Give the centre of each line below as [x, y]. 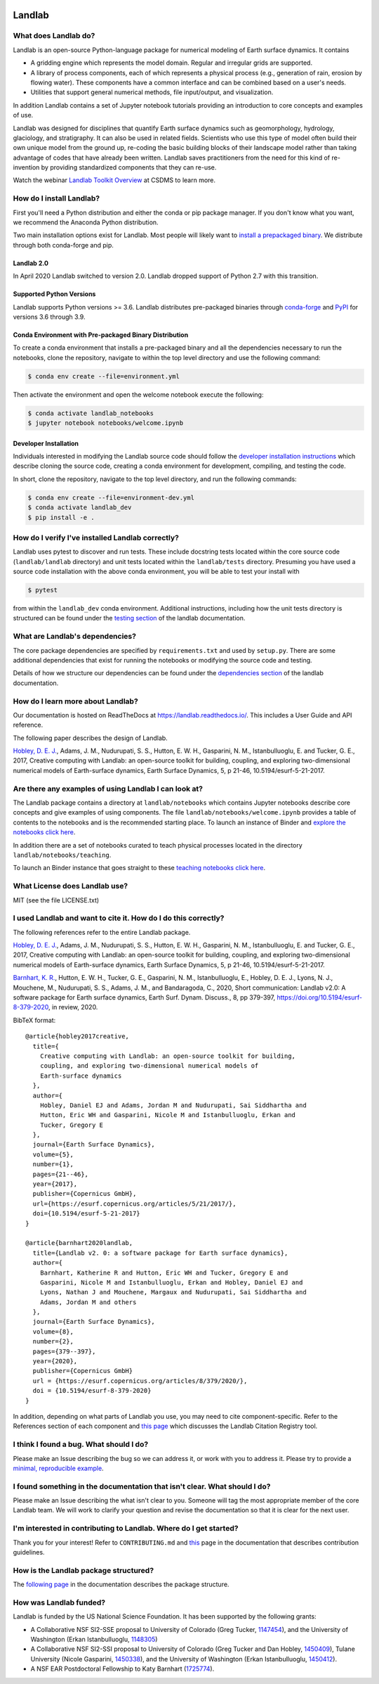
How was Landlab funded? [59, 1602]
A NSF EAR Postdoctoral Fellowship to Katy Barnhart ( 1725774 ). [122, 1669]
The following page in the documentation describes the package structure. [121, 1584]
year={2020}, [55, 1361]
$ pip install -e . [61, 517]
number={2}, [53, 1341]
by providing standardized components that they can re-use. [129, 167]
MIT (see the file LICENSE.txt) [56, 900]
